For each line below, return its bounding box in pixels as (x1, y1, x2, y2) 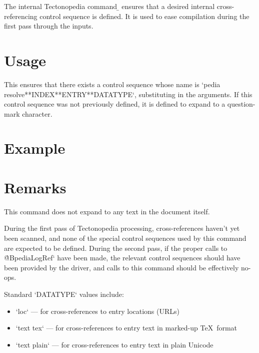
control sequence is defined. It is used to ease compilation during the (39, 11, 249, 21)
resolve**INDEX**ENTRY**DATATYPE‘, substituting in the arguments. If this (4, 89, 252, 99)
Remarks (4, 177, 66, 197)
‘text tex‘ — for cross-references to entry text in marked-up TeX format (15, 322, 237, 333)
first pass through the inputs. (4, 21, 93, 31)
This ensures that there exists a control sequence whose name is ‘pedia (4, 79, 220, 89)
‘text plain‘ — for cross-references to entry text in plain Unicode (15, 339, 213, 349)
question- (227, 99, 255, 109)
